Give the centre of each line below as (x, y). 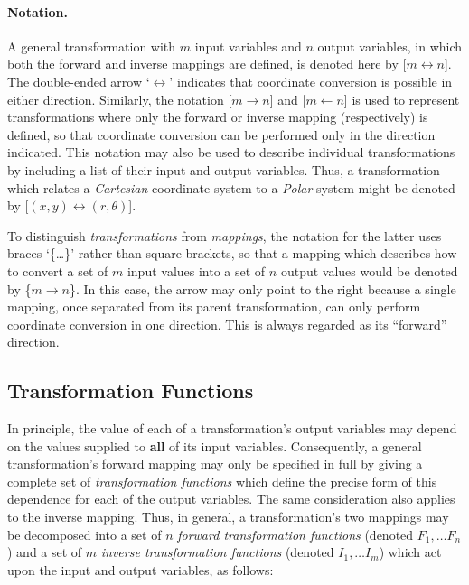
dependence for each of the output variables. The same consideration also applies (231, 499)
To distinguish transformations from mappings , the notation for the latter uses (225, 235)
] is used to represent (402, 99)
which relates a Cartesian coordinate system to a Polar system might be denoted (231, 187)
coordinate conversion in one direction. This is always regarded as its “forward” (227, 324)
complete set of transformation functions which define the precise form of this (222, 481)
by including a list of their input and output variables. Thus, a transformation (224, 169)
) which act (410, 552)
